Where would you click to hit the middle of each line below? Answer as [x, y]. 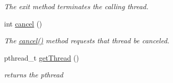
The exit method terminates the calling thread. [76, 6]
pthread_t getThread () [42, 57]
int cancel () [23, 23]
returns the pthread [34, 75]
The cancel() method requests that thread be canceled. [87, 40]
